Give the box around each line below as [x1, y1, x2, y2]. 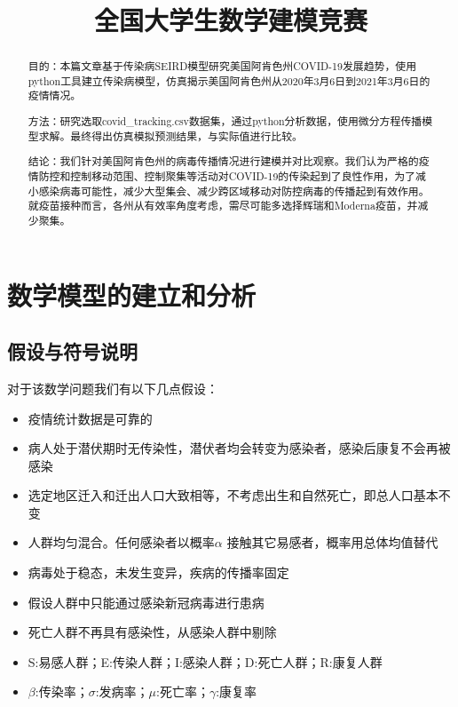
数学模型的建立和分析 [7, 276, 257, 313]
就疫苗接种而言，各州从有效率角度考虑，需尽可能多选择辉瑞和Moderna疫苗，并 [28, 198, 418, 213]
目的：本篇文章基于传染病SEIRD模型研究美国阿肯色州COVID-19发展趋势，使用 [28, 59, 417, 74]
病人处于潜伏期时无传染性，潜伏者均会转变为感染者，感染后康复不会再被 [28, 439, 451, 457]
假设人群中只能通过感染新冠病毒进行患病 [28, 592, 265, 611]
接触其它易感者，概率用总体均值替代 [226, 533, 438, 552]
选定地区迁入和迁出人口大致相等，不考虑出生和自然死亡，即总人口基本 [28, 486, 438, 504]
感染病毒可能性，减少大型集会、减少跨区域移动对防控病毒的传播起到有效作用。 [38, 183, 430, 198]
